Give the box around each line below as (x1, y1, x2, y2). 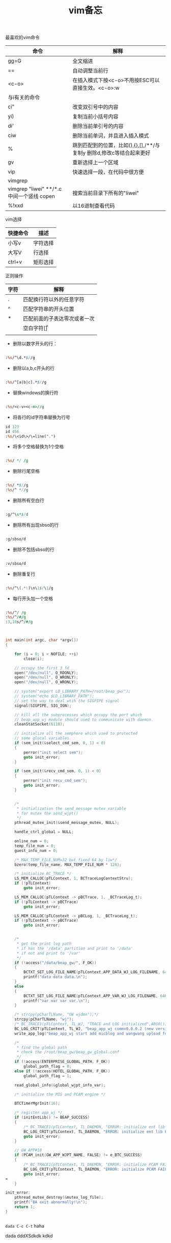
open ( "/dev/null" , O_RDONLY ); (14, 670, 79, 676)
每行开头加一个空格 (12, 595, 53, 602)
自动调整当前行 (72, 67, 108, 74)
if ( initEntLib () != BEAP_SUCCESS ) (14, 1115, 90, 1120)
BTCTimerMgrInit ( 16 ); (14, 1101, 60, 1106)
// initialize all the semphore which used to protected (14, 731, 138, 736)
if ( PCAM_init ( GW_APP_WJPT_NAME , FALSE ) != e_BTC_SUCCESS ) (14, 1153, 142, 1158)
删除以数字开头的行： (12, 341, 58, 347)
